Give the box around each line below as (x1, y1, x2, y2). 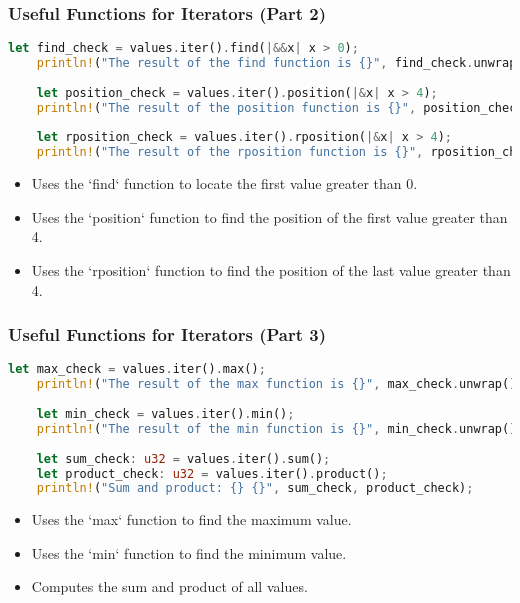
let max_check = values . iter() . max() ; (8, 362, 266, 377)
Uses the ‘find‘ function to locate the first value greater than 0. (31, 173, 418, 194)
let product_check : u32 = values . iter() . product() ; (36, 466, 388, 481)
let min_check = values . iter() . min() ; (36, 407, 295, 422)
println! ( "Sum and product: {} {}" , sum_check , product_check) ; (36, 481, 474, 496)
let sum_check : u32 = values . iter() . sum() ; (36, 451, 331, 466)
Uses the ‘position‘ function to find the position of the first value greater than (31, 206, 508, 227)
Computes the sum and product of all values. (31, 576, 308, 597)
